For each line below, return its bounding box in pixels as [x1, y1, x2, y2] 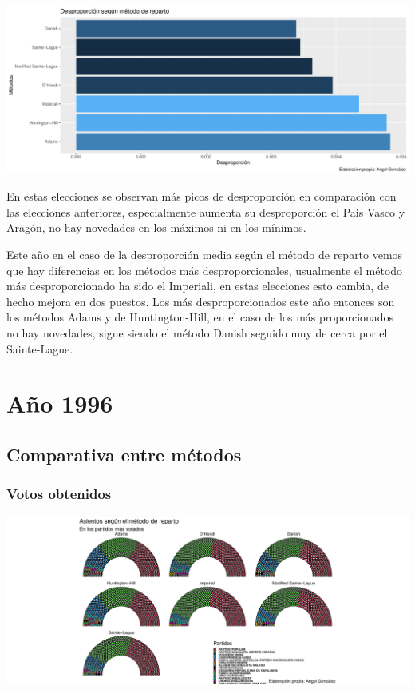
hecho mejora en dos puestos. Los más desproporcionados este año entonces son [6, 293, 395, 309]
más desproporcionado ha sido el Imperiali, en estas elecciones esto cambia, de [6, 277, 389, 294]
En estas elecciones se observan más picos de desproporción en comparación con [6, 188, 397, 205]
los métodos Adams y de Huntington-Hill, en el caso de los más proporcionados [6, 309, 394, 325]
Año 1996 [6, 387, 113, 420]
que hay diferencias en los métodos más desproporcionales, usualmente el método [6, 261, 403, 278]
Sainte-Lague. [6, 340, 73, 357]
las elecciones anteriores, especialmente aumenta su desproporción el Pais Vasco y [6, 203, 405, 220]
